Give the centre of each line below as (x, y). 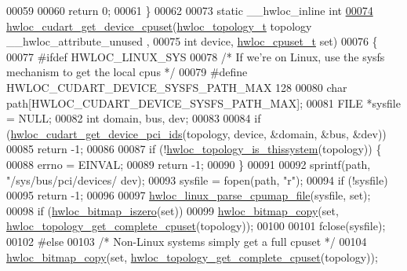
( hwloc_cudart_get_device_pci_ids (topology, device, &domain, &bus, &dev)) (196, 133)
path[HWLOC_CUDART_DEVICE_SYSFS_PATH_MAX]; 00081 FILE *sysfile (203, 103)
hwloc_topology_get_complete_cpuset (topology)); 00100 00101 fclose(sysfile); (196, 226)
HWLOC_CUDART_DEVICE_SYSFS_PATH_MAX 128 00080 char (177, 87)
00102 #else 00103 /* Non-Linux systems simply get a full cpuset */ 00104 (187, 241)
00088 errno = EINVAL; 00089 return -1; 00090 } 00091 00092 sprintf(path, (189, 164)
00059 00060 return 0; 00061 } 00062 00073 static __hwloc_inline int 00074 (190, 10)
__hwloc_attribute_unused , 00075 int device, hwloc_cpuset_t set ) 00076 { (192, 41)
